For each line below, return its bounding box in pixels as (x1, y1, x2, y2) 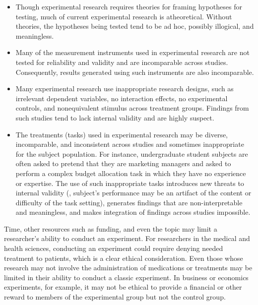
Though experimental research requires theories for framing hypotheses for (15, 1, 242, 11)
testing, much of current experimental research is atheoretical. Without (15, 11, 232, 21)
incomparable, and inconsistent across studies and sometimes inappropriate (15, 139, 244, 149)
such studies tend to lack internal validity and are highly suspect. (15, 112, 214, 122)
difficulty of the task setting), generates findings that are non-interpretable (15, 197, 243, 207)
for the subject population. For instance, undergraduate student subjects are (15, 148, 248, 159)
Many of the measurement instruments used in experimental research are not (15, 47, 250, 58)
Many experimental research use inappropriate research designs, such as (15, 83, 234, 94)
